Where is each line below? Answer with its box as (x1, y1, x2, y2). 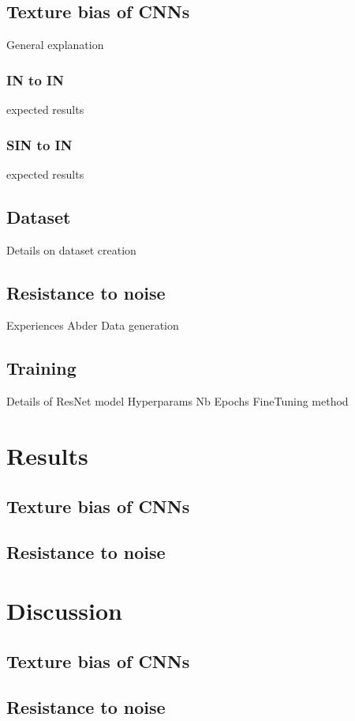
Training (6, 356, 77, 380)
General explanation (6, 36, 104, 53)
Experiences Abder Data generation (6, 317, 179, 334)
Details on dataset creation (6, 241, 136, 258)
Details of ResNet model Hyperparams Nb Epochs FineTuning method (6, 393, 349, 410)
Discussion (6, 594, 122, 626)
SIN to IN (6, 134, 73, 154)
